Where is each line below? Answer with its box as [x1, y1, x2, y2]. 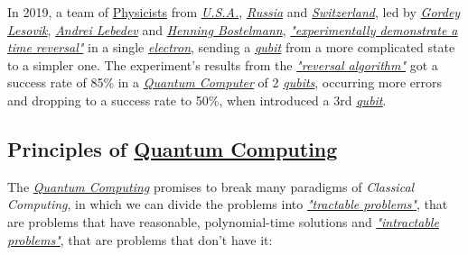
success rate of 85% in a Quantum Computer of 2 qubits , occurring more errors [7, 73, 443, 92]
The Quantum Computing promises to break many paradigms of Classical [7, 177, 415, 196]
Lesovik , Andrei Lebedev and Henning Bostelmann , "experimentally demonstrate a [7, 20, 458, 39]
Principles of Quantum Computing [7, 134, 338, 162]
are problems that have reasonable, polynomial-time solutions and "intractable [7, 212, 439, 231]
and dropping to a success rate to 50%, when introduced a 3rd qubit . [7, 90, 387, 109]
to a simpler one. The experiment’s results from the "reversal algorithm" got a [7, 55, 438, 74]
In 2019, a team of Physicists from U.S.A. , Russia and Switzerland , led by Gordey [7, 3, 461, 21]
